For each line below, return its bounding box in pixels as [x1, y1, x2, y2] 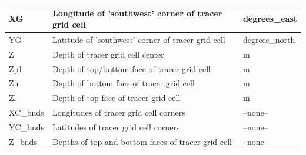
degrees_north [242, 33, 295, 45]
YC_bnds [9, 121, 44, 133]
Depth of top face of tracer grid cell [52, 92, 181, 104]
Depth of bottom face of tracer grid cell [52, 77, 195, 89]
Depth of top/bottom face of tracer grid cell [52, 62, 211, 75]
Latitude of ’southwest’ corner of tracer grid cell [52, 33, 225, 45]
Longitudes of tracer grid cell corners [52, 106, 185, 119]
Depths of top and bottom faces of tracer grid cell [52, 135, 232, 147]
